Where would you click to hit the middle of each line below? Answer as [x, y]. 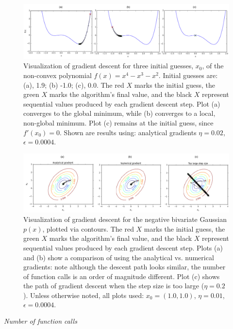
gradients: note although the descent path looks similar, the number [125, 267]
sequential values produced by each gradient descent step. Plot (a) [122, 103]
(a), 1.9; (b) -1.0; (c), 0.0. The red [74, 85]
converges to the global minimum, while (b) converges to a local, [119, 113]
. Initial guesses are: [188, 75]
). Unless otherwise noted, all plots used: [84, 295]
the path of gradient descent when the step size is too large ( [114, 286]
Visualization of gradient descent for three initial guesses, [108, 66]
